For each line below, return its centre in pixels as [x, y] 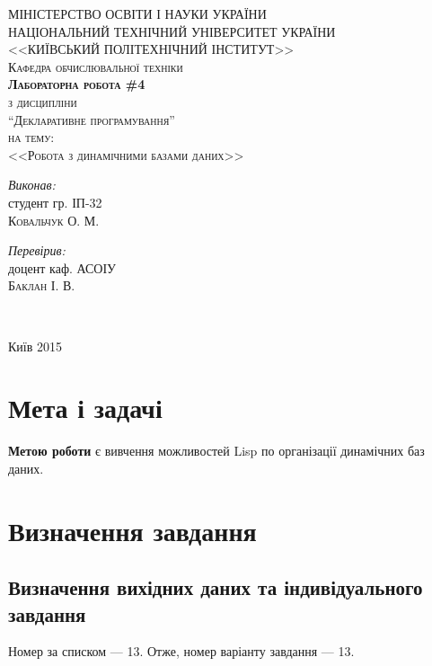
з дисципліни [43, 101]
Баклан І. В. [42, 285]
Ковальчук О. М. [54, 220]
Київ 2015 [35, 346]
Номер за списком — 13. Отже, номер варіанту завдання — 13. [181, 651]
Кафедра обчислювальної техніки [96, 66]
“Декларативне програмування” [92, 119]
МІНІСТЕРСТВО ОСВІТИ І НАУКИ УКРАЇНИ [137, 13]
